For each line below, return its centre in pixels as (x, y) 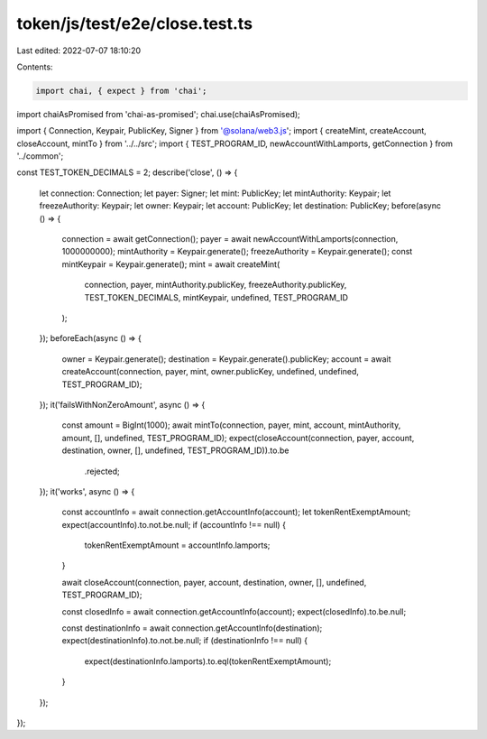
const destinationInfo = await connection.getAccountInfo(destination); (192, 628)
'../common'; (40, 156)
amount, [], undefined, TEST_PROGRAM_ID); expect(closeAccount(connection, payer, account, (238, 438)
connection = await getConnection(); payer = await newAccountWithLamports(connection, (230, 239)
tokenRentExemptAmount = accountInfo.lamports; (177, 545)
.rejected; (102, 471)
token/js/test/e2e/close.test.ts (134, 23)
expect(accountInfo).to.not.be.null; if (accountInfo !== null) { (174, 524)
